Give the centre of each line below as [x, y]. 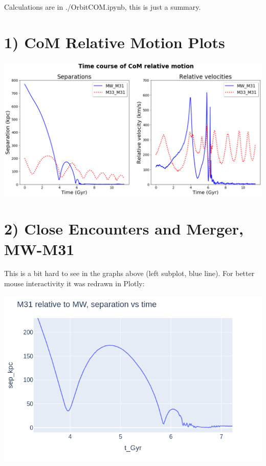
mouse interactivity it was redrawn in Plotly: [74, 283]
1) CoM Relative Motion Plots [115, 42]
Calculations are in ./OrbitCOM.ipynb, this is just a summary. [103, 7]
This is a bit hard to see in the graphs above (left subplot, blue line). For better [129, 273]
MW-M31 [39, 249]
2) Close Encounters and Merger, [124, 229]
